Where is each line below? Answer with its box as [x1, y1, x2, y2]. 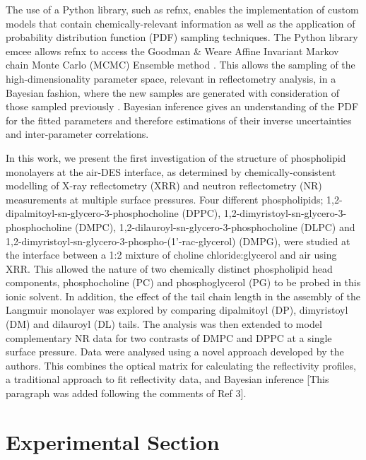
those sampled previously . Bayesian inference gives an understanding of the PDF [6, 99, 359, 114]
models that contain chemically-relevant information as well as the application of [6, 16, 355, 30]
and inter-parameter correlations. [6, 126, 149, 141]
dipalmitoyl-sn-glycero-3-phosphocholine [6, 206, 179, 220]
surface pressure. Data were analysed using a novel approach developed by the [6, 344, 344, 359]
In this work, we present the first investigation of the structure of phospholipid [6, 150, 346, 165]
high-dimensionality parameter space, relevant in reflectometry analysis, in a [6, 71, 336, 85]
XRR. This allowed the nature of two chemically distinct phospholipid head [6, 261, 333, 276]
